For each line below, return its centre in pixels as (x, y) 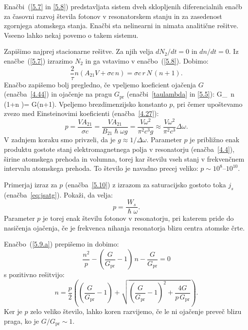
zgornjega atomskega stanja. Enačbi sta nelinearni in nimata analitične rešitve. (121, 25)
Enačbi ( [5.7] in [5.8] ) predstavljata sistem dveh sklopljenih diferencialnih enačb (123, 6)
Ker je (13, 311)
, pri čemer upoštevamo (208, 104)
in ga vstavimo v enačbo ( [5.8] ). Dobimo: (147, 60)
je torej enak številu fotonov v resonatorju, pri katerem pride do (138, 218)
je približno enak (215, 140)
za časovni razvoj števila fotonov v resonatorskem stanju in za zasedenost (113, 16)
